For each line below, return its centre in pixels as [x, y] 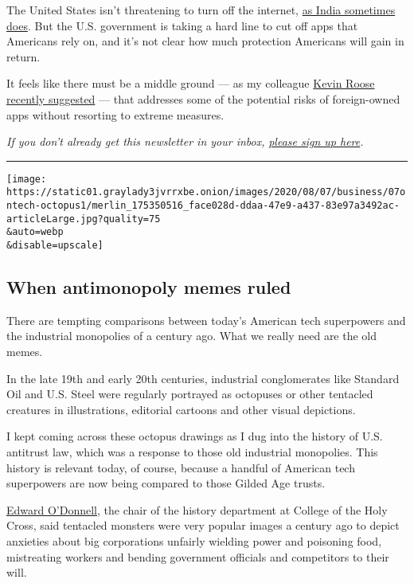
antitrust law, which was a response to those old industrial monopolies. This [192, 452]
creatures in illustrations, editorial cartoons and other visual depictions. [181, 409]
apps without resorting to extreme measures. [115, 114]
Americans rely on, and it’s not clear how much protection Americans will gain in [205, 41]
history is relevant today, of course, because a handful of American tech [181, 467]
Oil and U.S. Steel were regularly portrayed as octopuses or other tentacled [190, 394]
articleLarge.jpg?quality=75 [84, 219]
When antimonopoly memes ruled [149, 287]
